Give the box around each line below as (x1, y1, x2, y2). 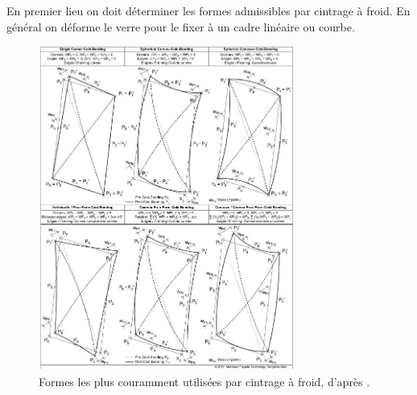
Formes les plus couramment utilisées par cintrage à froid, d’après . (39, 372, 370, 389)
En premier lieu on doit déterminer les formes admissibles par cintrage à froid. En (6, 2, 411, 19)
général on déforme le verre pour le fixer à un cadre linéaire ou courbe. (6, 18, 355, 35)
